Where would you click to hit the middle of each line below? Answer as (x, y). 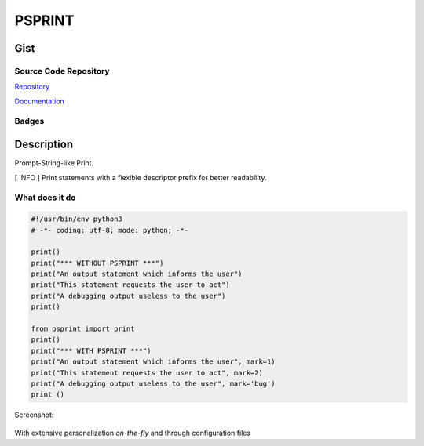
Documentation (39, 101)
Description (44, 145)
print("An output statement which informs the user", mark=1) (153, 362)
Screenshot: (34, 415)
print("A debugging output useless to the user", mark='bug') (153, 383)
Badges (29, 121)
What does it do (45, 198)
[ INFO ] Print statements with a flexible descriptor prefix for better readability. (141, 177)
